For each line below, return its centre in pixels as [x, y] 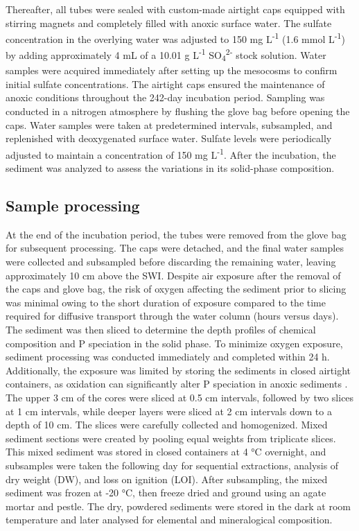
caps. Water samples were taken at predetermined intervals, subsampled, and [169, 124]
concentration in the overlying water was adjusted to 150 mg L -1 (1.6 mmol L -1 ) [175, 38]
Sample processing [73, 206]
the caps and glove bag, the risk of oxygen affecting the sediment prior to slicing [176, 289]
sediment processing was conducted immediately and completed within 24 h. [168, 357]
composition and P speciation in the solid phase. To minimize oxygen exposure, [174, 343]
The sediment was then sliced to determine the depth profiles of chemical [161, 329]
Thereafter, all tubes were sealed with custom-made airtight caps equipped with [175, 9]
